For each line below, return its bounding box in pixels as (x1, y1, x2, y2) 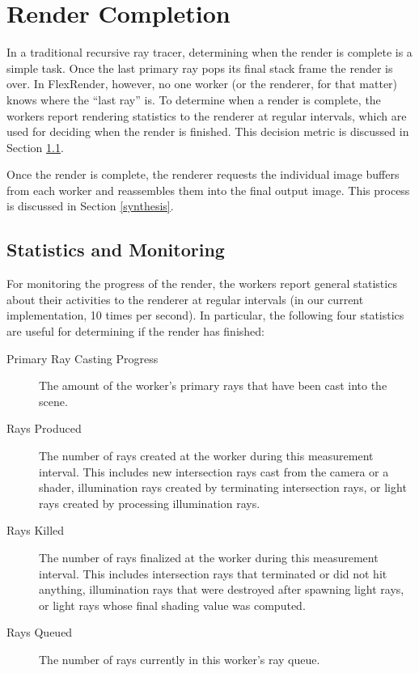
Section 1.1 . (6, 138, 64, 155)
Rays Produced (6, 420, 82, 437)
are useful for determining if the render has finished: (6, 323, 265, 340)
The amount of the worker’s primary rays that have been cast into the (39, 377, 387, 394)
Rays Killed (6, 522, 65, 539)
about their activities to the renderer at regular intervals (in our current (6, 290, 364, 307)
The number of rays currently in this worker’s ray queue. (39, 650, 320, 667)
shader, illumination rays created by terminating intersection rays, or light (39, 479, 407, 496)
